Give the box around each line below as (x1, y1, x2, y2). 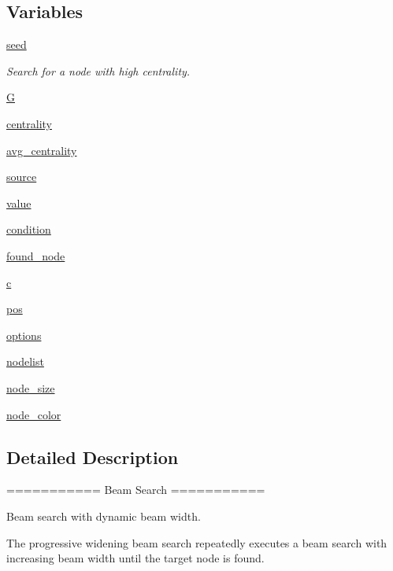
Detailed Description (6, 444, 179, 469)
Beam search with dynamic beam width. (6, 507, 201, 524)
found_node (6, 247, 65, 263)
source (6, 168, 37, 185)
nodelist (6, 353, 44, 370)
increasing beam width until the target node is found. (6, 550, 265, 566)
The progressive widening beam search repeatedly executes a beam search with (6, 534, 387, 551)
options (6, 326, 42, 343)
